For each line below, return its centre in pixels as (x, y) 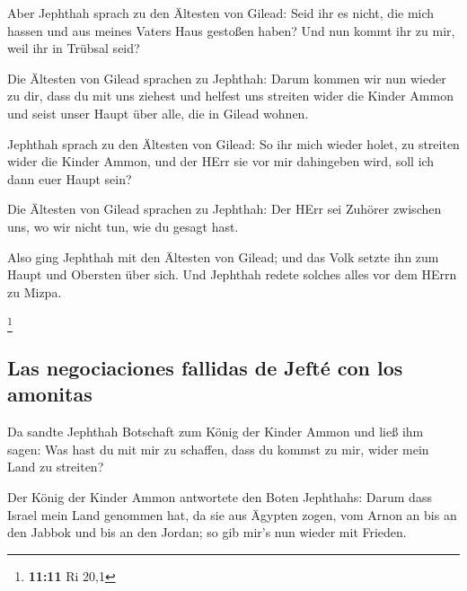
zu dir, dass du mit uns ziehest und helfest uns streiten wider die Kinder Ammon (230, 96)
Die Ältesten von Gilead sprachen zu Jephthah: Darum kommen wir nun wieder (227, 78)
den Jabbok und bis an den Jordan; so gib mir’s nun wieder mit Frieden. (207, 532)
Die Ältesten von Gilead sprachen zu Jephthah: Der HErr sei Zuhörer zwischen (225, 209)
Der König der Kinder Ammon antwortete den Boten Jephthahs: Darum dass (220, 497)
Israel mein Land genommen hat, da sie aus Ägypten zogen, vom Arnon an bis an (232, 514)
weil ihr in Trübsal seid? (74, 48)
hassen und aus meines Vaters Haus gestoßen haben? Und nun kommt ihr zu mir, (231, 30)
